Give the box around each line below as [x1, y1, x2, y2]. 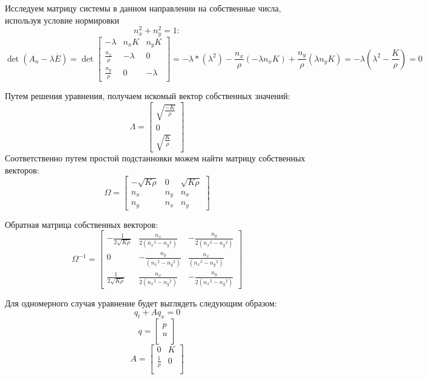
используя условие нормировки [5, 13, 120, 26]
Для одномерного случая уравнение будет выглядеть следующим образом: [5, 296, 277, 309]
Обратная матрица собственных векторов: [5, 218, 158, 230]
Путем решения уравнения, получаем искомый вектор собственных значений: [5, 89, 290, 102]
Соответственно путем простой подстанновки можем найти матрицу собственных [5, 152, 305, 164]
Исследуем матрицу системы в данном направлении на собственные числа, [5, 2, 281, 14]
